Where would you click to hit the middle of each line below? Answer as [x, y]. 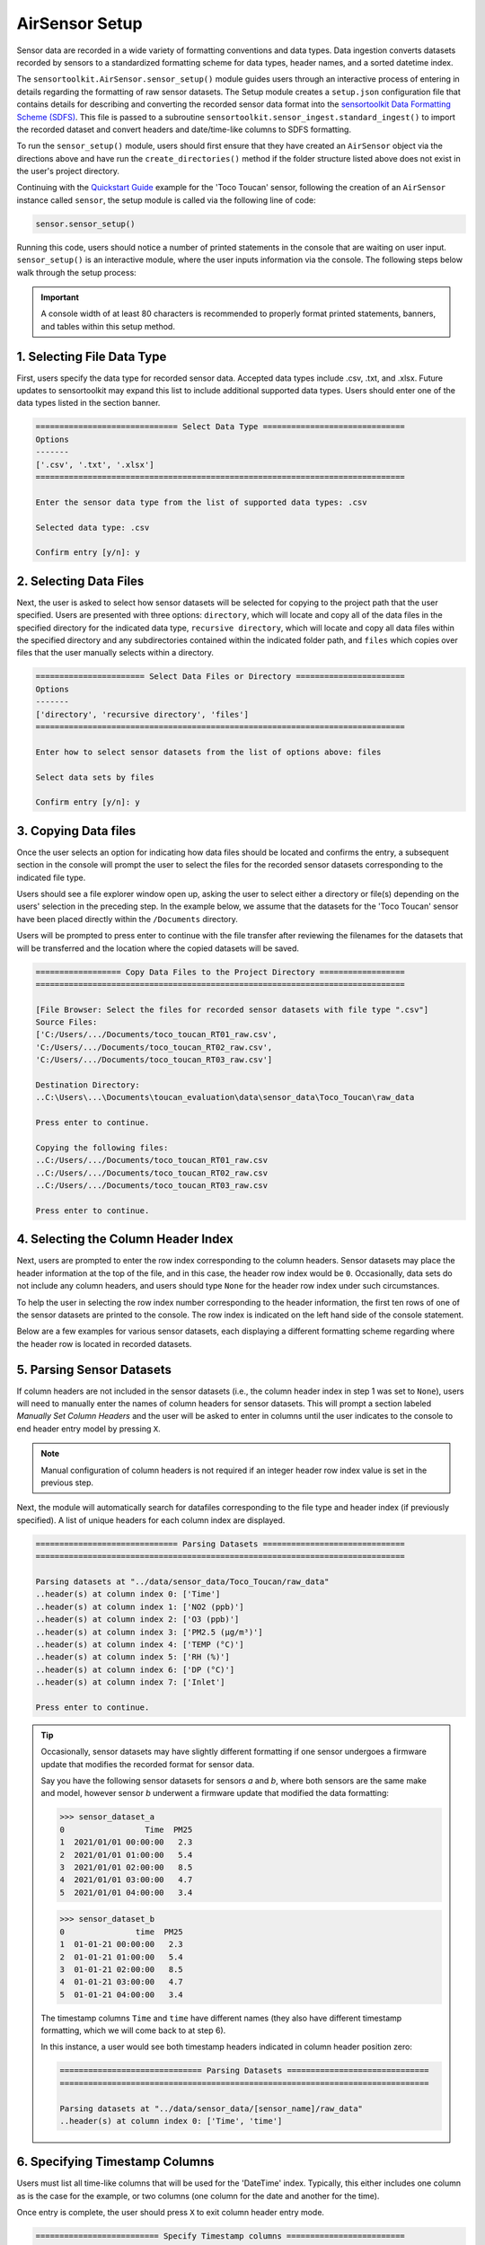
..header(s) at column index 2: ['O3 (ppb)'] [137, 1620]
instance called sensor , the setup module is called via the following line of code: [166, 200]
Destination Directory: [88, 1085]
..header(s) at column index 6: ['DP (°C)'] [135, 1669]
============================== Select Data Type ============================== [220, 427]
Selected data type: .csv [93, 527]
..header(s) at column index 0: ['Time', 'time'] [171, 2121]
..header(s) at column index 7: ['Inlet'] [130, 1682]
